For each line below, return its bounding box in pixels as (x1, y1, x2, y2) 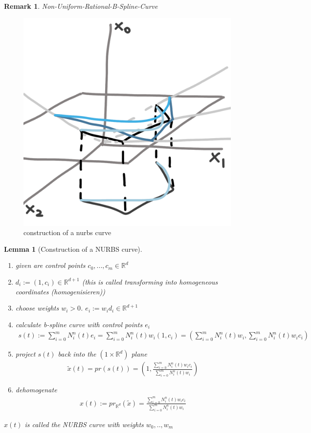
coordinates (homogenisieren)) (15, 286, 106, 296)
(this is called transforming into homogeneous (82, 276, 218, 287)
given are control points (15, 260, 86, 270)
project (15, 349, 36, 359)
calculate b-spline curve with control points (15, 319, 143, 329)
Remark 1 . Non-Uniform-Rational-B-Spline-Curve (4, 1, 158, 11)
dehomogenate (15, 385, 57, 395)
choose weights (15, 303, 59, 313)
